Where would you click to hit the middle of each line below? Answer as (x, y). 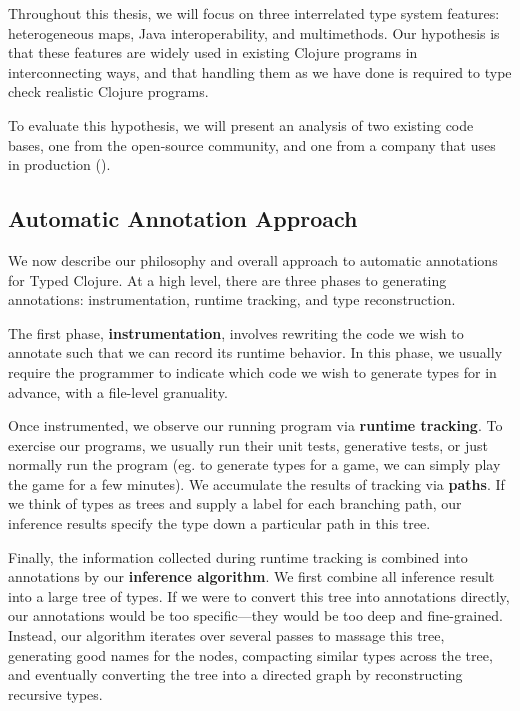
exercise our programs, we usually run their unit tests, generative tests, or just (248, 444)
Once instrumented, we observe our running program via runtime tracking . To (255, 425)
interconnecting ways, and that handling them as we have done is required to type (260, 71)
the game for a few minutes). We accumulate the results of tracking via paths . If (256, 483)
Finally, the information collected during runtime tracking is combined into (238, 556)
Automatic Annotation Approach (183, 218)
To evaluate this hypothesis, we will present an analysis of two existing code (241, 124)
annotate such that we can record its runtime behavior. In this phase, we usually (255, 352)
